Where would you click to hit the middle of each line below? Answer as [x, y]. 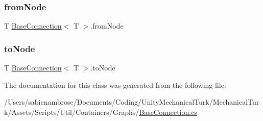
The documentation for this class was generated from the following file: [115, 84]
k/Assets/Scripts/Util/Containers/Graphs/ [72, 112]
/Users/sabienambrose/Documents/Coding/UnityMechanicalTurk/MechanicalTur [132, 102]
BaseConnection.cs [168, 112]
